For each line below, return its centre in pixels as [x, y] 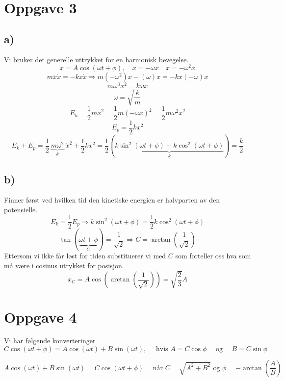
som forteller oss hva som [213, 256]
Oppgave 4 [40, 317]
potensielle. [21, 209]
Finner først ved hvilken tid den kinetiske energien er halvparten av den [112, 200]
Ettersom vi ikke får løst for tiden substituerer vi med [85, 256]
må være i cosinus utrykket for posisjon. [64, 265]
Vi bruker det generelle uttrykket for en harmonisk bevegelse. [96, 59]
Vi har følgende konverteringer [50, 341]
